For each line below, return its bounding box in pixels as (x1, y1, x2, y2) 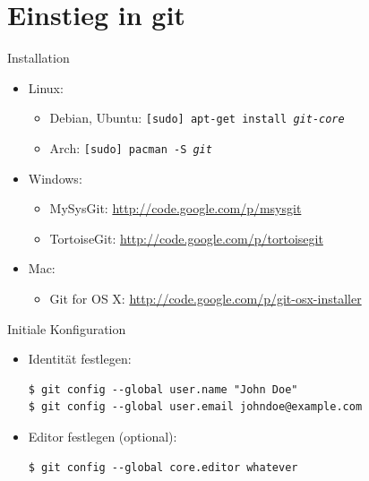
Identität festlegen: (28, 349, 132, 368)
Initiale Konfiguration (7, 319, 126, 338)
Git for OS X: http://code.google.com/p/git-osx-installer (49, 289, 362, 307)
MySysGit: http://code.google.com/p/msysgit (49, 199, 302, 218)
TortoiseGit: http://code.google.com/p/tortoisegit (49, 228, 323, 247)
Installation (7, 48, 70, 67)
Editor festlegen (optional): (28, 426, 177, 445)
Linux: (28, 78, 64, 97)
